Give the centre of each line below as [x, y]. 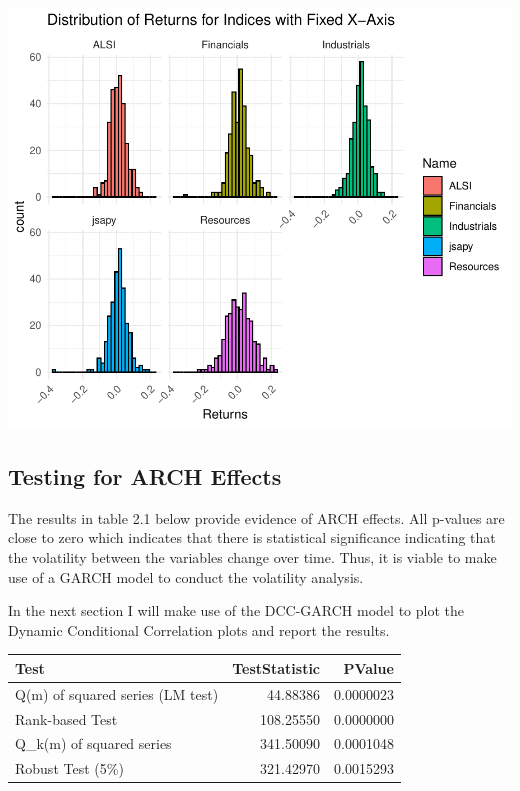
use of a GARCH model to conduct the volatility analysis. [186, 576]
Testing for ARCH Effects [145, 475]
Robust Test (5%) [69, 768]
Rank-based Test [66, 718]
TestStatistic [276, 667]
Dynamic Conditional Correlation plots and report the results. [199, 629]
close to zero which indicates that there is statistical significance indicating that [252, 537]
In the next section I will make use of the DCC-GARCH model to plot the [236, 610]
